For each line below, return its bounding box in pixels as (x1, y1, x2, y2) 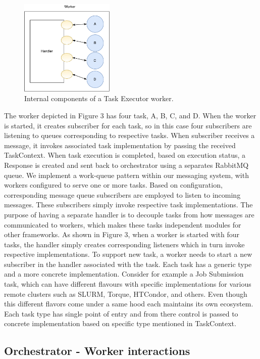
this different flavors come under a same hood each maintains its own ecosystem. (4, 298, 253, 309)
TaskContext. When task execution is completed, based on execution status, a (4, 150, 245, 160)
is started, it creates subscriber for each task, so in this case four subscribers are (4, 120, 252, 130)
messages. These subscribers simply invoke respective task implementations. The (4, 199, 253, 210)
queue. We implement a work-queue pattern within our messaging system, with (4, 169, 249, 180)
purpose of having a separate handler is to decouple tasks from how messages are (4, 209, 254, 219)
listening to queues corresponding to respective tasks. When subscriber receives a (4, 130, 255, 141)
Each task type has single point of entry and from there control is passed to (4, 308, 238, 319)
